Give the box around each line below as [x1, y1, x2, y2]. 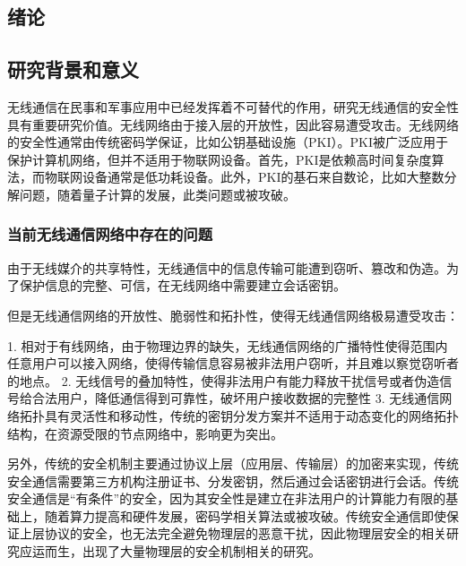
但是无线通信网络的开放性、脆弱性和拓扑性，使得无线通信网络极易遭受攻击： [7, 305, 459, 324]
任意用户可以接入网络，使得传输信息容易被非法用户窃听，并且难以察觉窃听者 [7, 354, 459, 373]
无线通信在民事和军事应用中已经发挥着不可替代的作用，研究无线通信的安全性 [7, 97, 459, 116]
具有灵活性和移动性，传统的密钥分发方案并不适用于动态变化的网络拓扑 [44, 406, 459, 424]
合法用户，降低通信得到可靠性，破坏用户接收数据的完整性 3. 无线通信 [31, 389, 440, 407]
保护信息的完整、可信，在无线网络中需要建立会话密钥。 [19, 276, 346, 295]
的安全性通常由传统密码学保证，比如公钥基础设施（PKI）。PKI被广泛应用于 [7, 133, 448, 151]
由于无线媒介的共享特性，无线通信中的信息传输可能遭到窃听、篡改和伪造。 [7, 258, 446, 277]
